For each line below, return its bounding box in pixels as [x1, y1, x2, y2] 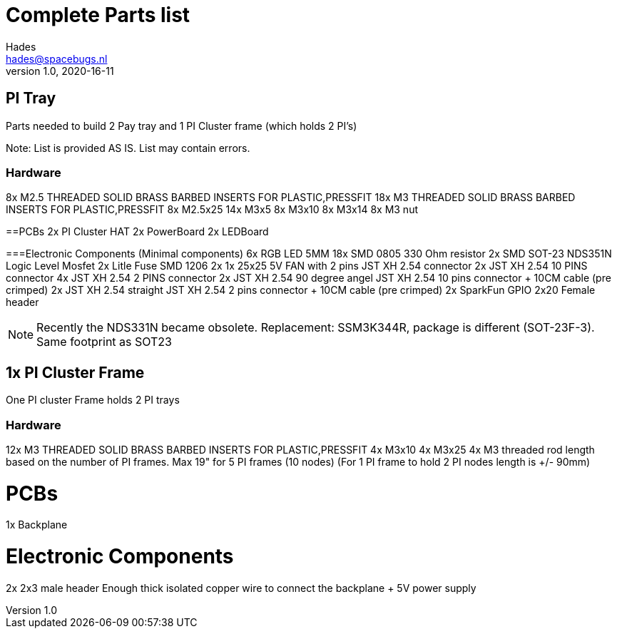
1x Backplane [6, 518, 68, 531]
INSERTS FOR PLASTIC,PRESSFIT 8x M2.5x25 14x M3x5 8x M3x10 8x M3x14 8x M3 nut [6, 203, 418, 216]
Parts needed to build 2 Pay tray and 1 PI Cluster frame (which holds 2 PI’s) [6, 119, 357, 132]
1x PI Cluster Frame [6, 363, 145, 382]
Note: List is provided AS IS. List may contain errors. [6, 141, 250, 154]
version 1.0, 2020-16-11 [6, 64, 114, 77]
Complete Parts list [6, 3, 190, 27]
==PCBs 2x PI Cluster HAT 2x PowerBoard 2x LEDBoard [6, 225, 269, 238]
